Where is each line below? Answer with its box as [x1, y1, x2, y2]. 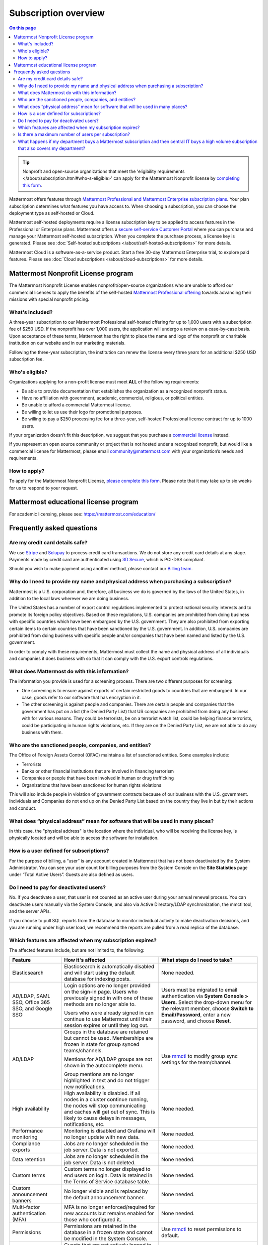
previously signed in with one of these [64, 994, 153, 1001]
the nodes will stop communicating [64, 1102, 146, 1109]
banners [12, 1197, 32, 1204]
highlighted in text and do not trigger [64, 1077, 150, 1084]
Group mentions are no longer [64, 1071, 134, 1078]
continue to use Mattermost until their [64, 1015, 152, 1022]
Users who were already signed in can [64, 1009, 154, 1016]
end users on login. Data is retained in [64, 1172, 153, 1179]
